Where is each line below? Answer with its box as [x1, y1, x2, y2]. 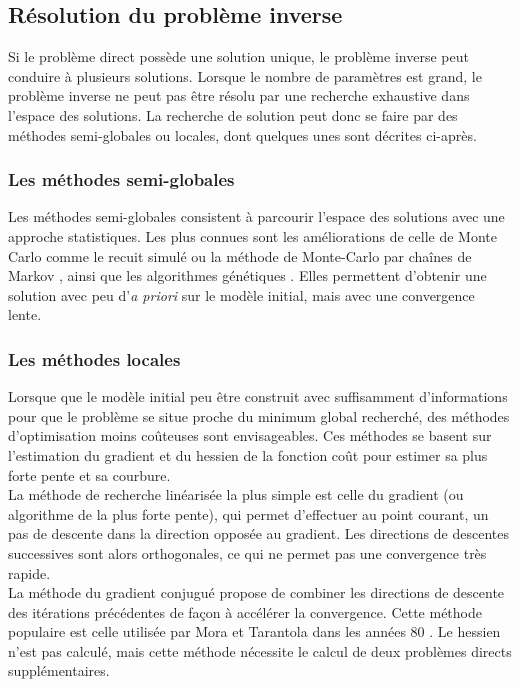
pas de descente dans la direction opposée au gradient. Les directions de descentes [8, 523, 509, 544]
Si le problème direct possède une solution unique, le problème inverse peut [8, 46, 469, 67]
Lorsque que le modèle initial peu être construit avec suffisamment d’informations [8, 386, 508, 407]
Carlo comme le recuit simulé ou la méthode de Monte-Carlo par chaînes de [8, 245, 472, 266]
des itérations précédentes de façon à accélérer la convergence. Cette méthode [8, 601, 482, 622]
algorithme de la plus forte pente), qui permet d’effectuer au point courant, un [8, 503, 489, 524]
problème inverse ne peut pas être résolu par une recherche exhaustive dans [8, 85, 470, 106]
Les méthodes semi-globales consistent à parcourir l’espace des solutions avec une [8, 206, 505, 227]
